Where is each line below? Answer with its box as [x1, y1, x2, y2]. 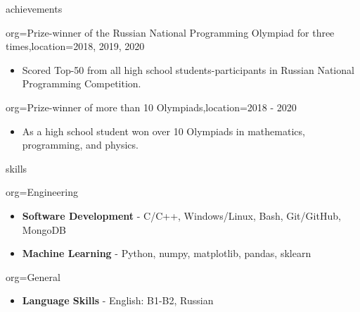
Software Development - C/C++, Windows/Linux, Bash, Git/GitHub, [22, 208, 341, 223]
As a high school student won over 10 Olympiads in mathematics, [22, 123, 305, 138]
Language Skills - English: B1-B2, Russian [22, 293, 214, 308]
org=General [6, 269, 60, 284]
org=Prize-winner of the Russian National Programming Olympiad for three [6, 25, 335, 39]
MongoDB [22, 222, 67, 237]
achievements [6, 1, 63, 15]
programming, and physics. [22, 137, 139, 152]
